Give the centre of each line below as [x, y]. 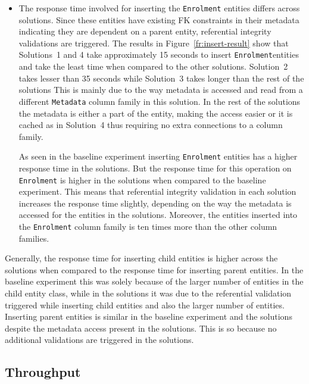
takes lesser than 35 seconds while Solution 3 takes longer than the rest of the [161, 78]
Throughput [43, 372]
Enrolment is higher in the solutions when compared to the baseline [142, 179]
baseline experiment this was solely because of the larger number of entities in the [154, 281]
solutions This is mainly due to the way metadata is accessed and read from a [161, 90]
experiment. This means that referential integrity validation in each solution [157, 191]
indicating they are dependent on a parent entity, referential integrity [145, 31]
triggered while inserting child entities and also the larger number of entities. [145, 305]
